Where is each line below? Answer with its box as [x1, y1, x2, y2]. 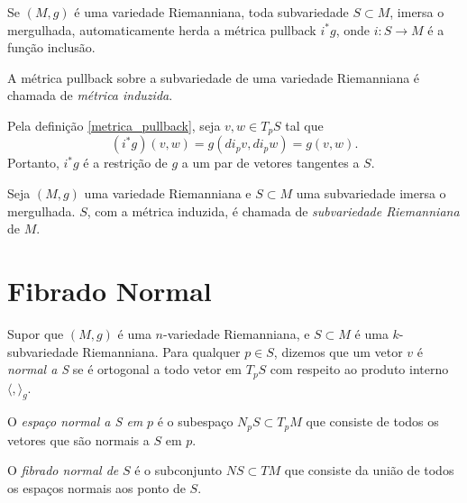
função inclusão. [7, 38, 96, 57]
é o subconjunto [134, 461, 223, 480]
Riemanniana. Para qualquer [82, 342, 241, 361]
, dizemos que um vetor [273, 342, 403, 361]
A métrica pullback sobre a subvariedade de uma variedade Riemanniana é [7, 68, 420, 87]
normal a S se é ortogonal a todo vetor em [7, 360, 243, 379]
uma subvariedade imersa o [296, 184, 446, 203]
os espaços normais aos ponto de [7, 479, 186, 497]
